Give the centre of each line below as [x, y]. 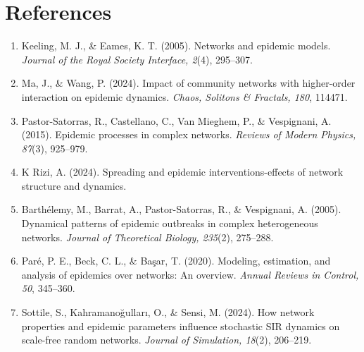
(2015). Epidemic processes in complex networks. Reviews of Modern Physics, [189, 134]
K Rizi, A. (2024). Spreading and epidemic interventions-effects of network [182, 172]
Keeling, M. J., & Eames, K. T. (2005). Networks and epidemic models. [176, 45]
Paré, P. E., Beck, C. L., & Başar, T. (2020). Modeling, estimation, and [176, 261]
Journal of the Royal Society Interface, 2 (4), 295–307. [137, 59]
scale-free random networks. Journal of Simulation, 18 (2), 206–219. [167, 340]
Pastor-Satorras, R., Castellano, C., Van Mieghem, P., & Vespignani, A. [176, 120]
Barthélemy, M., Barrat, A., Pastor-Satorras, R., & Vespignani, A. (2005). [181, 209]
